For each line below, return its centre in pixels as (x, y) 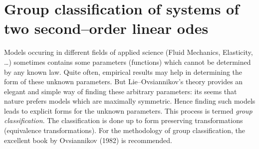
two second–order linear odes (106, 28)
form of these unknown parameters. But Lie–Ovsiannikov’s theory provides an (124, 81)
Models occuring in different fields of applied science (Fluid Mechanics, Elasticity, (129, 52)
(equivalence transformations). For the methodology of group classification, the (125, 130)
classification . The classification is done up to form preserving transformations (124, 120)
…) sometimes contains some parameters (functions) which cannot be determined (128, 62)
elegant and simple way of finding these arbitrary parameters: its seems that (121, 91)
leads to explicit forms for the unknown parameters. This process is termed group (128, 110)
